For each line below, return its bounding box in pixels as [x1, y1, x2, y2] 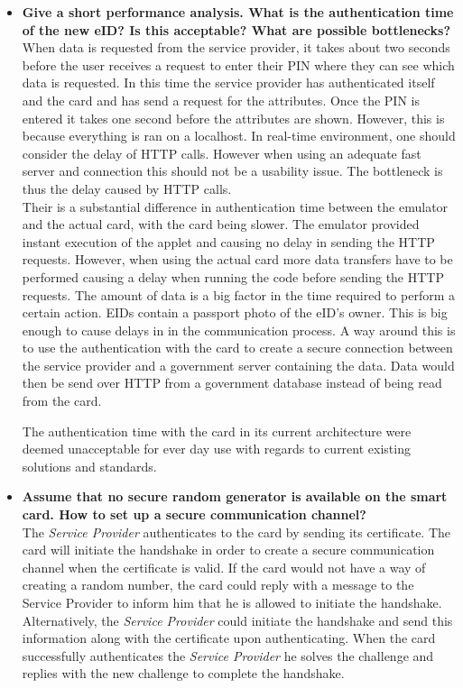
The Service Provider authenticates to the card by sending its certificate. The [22, 522, 451, 541]
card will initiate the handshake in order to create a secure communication [22, 540, 435, 559]
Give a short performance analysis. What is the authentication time [22, 3, 454, 21]
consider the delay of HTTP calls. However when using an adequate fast [22, 143, 421, 162]
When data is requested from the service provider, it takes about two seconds [22, 38, 450, 57]
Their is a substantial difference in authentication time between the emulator [22, 197, 449, 216]
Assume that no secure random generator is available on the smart [22, 487, 448, 506]
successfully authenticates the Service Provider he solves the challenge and [22, 646, 434, 665]
